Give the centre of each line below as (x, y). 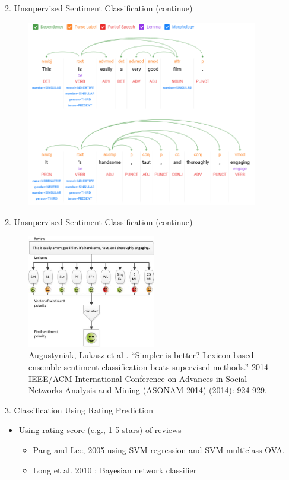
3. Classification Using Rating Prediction (79, 410)
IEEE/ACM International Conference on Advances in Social (138, 378)
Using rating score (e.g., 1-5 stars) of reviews (100, 430)
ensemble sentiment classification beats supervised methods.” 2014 (148, 366)
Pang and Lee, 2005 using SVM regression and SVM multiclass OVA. (159, 449)
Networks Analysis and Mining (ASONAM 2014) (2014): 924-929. (148, 390)
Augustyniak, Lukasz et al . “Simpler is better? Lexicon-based (141, 355)
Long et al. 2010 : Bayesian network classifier (115, 470)
